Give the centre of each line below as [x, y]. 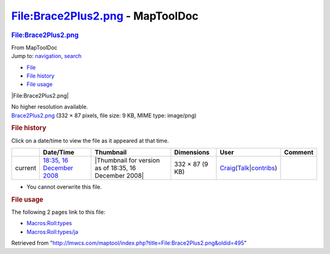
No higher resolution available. [50, 107]
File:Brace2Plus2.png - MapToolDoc [105, 16]
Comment [299, 152]
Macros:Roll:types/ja [53, 231]
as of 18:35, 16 [116, 168]
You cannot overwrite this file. [64, 187]
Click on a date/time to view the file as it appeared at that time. [90, 140]
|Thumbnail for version [127, 160]
